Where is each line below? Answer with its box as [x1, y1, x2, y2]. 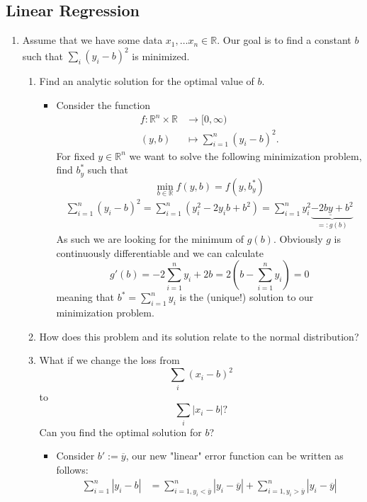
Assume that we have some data [22, 33, 163, 47]
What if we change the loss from [39, 353, 180, 367]
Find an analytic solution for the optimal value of [39, 74, 254, 89]
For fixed [56, 148, 95, 163]
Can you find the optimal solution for [39, 424, 202, 439]
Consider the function [56, 97, 151, 112]
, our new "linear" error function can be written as [125, 448, 344, 463]
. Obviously [273, 232, 323, 246]
